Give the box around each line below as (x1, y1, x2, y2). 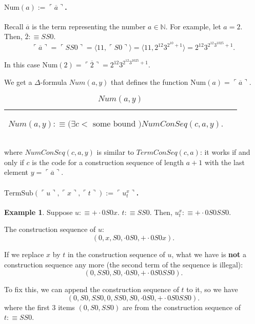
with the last (205, 156, 245, 167)
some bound (92, 120, 136, 129)
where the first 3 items (4, 301, 75, 312)
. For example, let (165, 21, 221, 31)
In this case (4, 59, 40, 70)
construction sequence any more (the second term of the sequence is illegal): (4, 259, 243, 269)
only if (4, 156, 24, 167)
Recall (4, 21, 24, 31)
